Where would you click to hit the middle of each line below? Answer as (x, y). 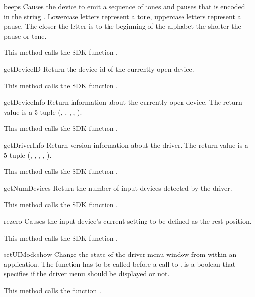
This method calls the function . (53, 290)
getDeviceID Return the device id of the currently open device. (99, 68)
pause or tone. (25, 35)
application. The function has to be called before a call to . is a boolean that (120, 264)
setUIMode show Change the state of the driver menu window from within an (120, 254)
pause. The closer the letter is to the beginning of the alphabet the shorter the (123, 26)
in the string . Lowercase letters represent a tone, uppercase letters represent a (123, 16)
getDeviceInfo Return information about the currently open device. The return (123, 102)
